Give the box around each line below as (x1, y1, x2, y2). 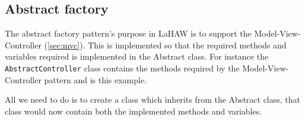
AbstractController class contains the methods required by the (5, 61, 240, 74)
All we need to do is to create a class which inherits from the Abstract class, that (5, 93, 301, 106)
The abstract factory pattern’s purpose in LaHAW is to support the (5, 27, 252, 40)
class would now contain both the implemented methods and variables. (5, 104, 262, 117)
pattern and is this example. (44, 73, 147, 86)
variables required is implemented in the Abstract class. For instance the (5, 50, 269, 63)
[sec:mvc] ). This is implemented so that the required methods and (47, 38, 287, 51)
